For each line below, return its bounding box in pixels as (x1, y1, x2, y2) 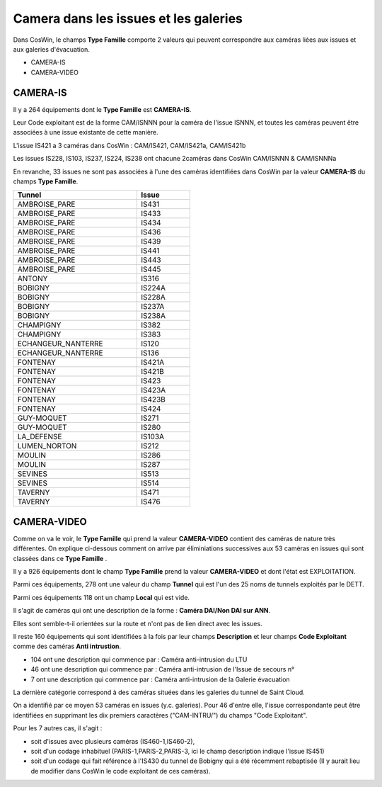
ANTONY (17, 273, 48, 283)
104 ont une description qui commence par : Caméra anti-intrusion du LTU (30, 655, 248, 664)
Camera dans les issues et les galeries (13, 11, 243, 26)
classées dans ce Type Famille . (13, 554, 108, 562)
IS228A (141, 293, 166, 302)
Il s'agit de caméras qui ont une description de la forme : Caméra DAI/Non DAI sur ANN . (13, 606, 271, 615)
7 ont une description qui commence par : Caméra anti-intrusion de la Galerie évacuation (30, 675, 290, 684)
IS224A (141, 283, 166, 293)
